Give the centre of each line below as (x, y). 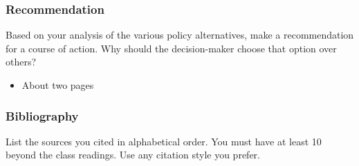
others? (21, 62)
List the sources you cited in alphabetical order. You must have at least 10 (164, 141)
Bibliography (42, 115)
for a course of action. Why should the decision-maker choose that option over (171, 48)
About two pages (58, 85)
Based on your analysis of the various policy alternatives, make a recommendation (180, 35)
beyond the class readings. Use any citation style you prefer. (133, 155)
